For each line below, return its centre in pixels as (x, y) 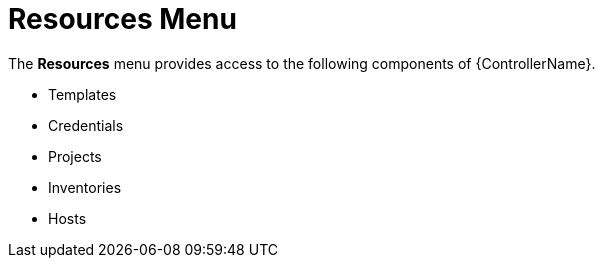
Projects (75, 156)
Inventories (85, 187)
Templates (82, 94)
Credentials (86, 125)
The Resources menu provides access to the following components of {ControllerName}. (302, 63)
